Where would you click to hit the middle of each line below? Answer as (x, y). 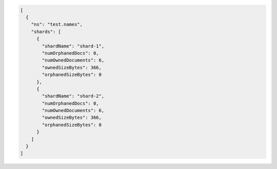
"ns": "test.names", (57, 25)
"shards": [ (46, 31)
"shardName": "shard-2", (73, 96)
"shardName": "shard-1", (73, 46)
